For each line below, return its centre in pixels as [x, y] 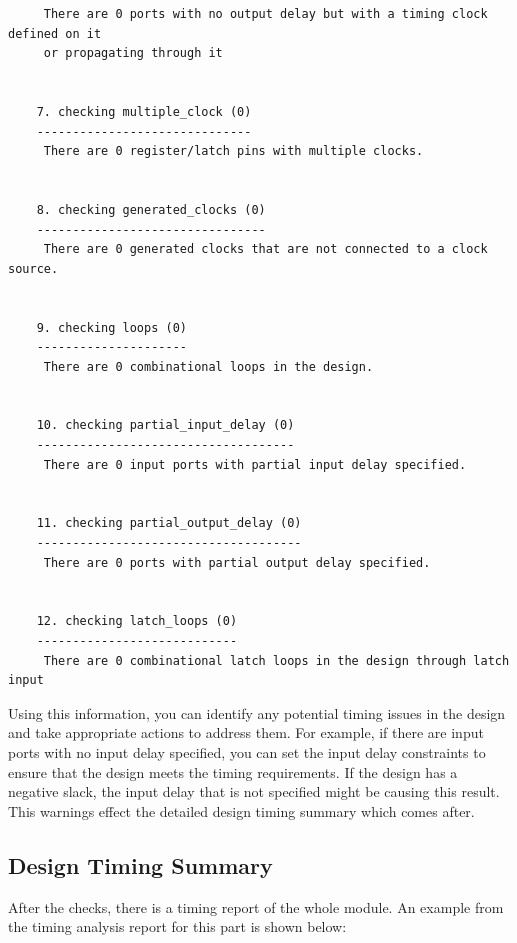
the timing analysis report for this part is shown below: [177, 926]
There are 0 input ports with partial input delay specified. [255, 464]
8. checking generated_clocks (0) [151, 209]
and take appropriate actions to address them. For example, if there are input [246, 732]
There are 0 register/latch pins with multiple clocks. [233, 151]
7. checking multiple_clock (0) [144, 111]
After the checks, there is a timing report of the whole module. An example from [256, 906]
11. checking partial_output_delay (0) [169, 523]
